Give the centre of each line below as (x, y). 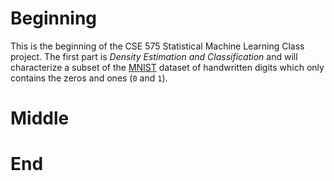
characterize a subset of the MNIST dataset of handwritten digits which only (167, 67)
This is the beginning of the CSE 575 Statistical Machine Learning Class (157, 46)
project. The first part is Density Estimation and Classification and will (154, 56)
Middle (40, 118)
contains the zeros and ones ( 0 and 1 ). (89, 78)
